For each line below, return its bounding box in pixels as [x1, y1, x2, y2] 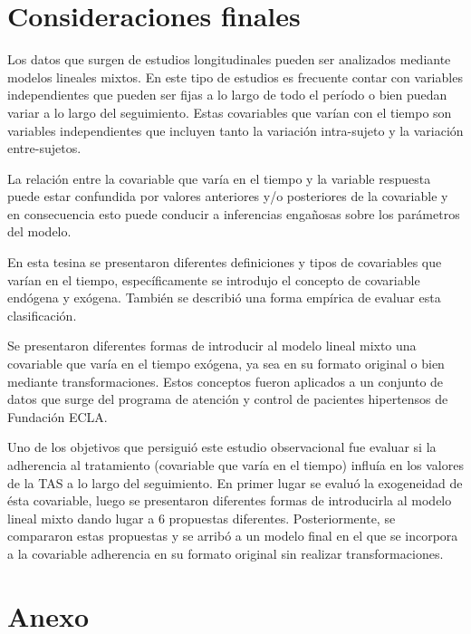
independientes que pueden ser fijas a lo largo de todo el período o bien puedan [7, 85, 447, 104]
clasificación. [7, 305, 77, 324]
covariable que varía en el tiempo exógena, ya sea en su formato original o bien [7, 354, 445, 373]
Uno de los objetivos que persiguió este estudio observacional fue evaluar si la [7, 437, 437, 456]
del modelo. [7, 222, 72, 241]
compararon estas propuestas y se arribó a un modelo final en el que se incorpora [7, 526, 458, 545]
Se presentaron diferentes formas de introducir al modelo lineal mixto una [7, 336, 417, 355]
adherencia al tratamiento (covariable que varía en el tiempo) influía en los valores [7, 456, 464, 474]
